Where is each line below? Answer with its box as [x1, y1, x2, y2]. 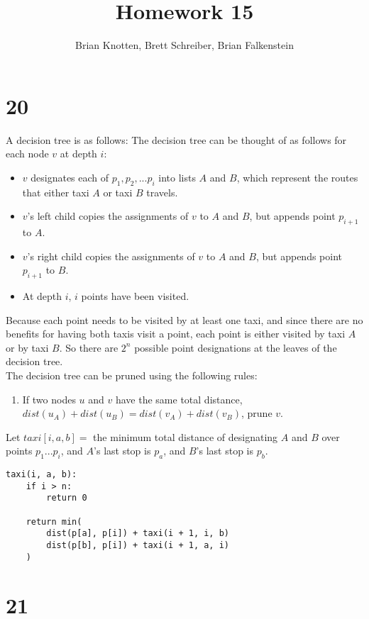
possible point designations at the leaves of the [134, 340, 337, 355]
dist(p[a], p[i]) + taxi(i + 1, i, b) [46, 528, 229, 539]
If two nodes [22, 391, 76, 406]
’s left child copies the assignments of [27, 208, 189, 223]
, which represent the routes [236, 169, 358, 184]
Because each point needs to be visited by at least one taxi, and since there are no [6, 312, 363, 327]
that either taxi [22, 184, 89, 199]
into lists [158, 169, 196, 184]
